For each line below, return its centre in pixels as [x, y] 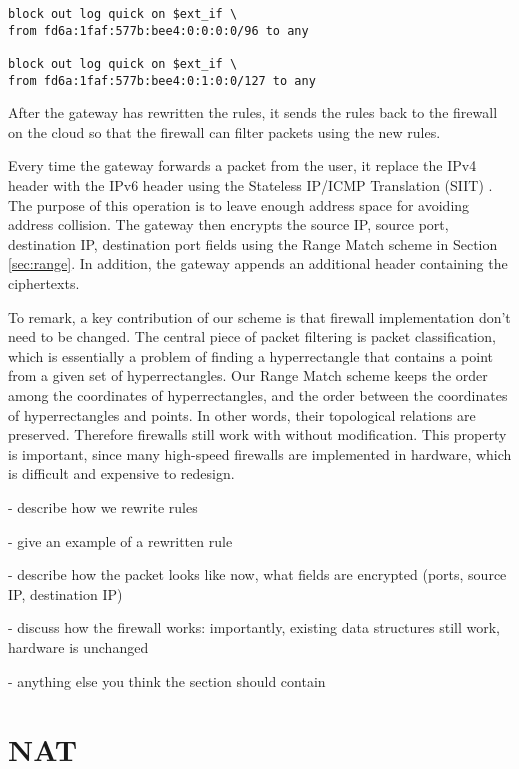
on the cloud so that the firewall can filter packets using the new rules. [224, 131]
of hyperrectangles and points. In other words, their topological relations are [242, 414]
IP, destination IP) [65, 593]
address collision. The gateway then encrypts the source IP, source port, [228, 224]
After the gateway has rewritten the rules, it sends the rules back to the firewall [253, 112]
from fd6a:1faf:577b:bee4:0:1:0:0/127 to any [162, 80]
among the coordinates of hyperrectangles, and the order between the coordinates [258, 395]
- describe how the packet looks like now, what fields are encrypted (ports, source [257, 574]
